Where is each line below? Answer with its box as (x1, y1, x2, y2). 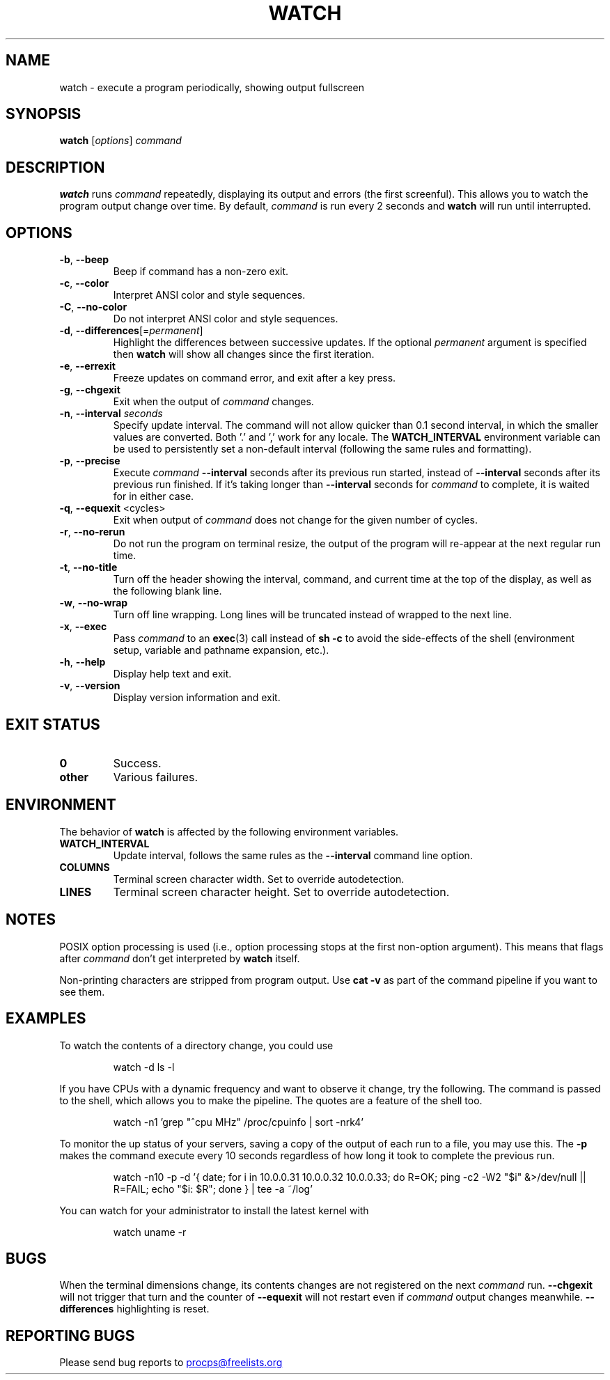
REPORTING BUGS (6, 1326, 135, 1344)
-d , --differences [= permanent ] (59, 324, 203, 337)
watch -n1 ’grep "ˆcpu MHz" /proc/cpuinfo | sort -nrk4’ (113, 1115, 363, 1128)
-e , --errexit (59, 360, 116, 373)
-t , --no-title (59, 561, 118, 574)
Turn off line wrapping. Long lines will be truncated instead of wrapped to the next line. (113, 609, 513, 621)
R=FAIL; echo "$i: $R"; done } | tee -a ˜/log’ (113, 1182, 313, 1195)
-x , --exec (59, 620, 107, 633)
